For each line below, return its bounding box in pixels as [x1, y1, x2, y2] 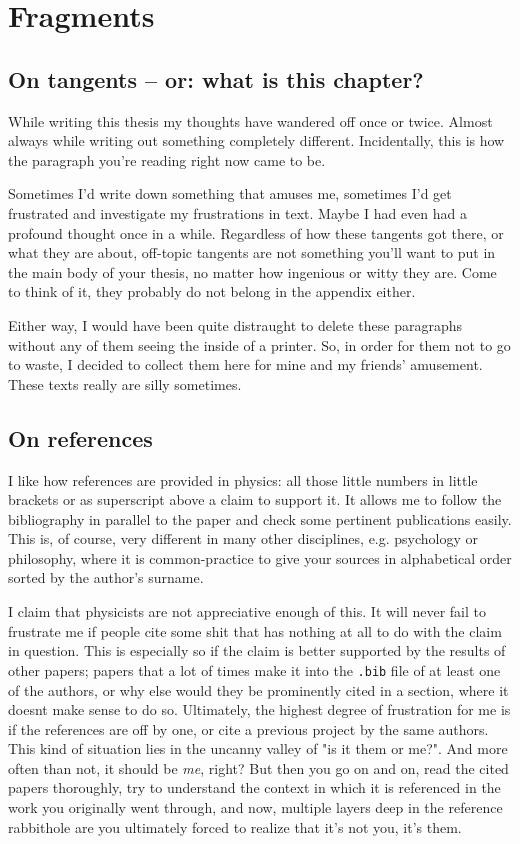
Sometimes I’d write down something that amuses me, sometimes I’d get [8, 183, 452, 204]
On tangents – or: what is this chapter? [8, 63, 424, 94]
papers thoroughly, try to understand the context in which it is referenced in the [8, 777, 501, 798]
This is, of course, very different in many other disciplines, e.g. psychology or [8, 528, 479, 549]
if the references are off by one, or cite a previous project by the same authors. [8, 718, 489, 739]
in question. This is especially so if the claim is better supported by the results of [8, 640, 506, 661]
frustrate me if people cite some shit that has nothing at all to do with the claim [8, 620, 502, 641]
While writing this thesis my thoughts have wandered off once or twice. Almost [8, 110, 493, 131]
